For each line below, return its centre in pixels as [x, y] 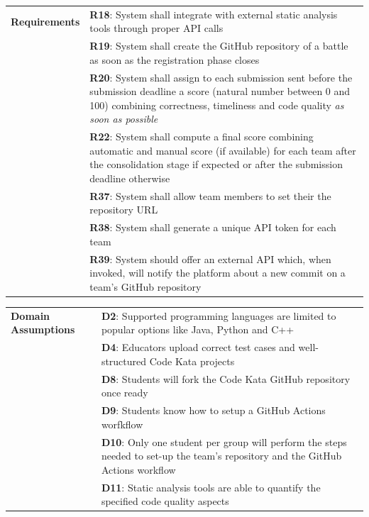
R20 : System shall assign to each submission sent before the [221, 77]
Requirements [45, 21]
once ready [125, 393]
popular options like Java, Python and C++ [198, 329]
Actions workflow [138, 469]
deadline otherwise [130, 178]
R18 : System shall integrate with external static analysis [214, 14]
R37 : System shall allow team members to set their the [210, 195]
